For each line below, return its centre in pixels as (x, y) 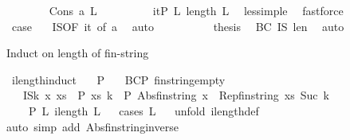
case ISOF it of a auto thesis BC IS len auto (178, 26)
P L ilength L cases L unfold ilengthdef (144, 110)
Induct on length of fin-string (78, 53)
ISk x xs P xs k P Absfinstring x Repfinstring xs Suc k (176, 95)
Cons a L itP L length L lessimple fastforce (196, 10)
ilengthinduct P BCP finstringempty (118, 79)
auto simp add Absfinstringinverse (92, 126)
